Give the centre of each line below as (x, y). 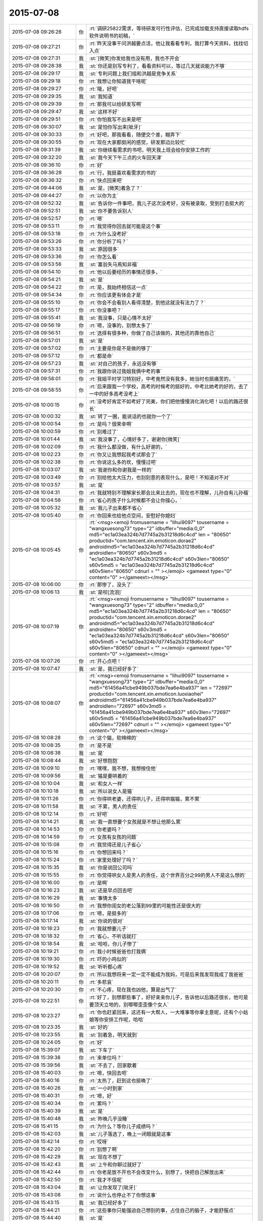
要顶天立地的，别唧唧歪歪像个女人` (129, 1005)
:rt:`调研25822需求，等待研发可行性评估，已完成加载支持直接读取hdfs (169, 28)
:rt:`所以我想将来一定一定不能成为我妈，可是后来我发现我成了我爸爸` (167, 974)
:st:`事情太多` (104, 898)
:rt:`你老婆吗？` (106, 829)
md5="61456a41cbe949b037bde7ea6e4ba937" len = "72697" (161, 688)
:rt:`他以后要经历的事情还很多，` (126, 272)
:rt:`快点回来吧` (106, 180)
